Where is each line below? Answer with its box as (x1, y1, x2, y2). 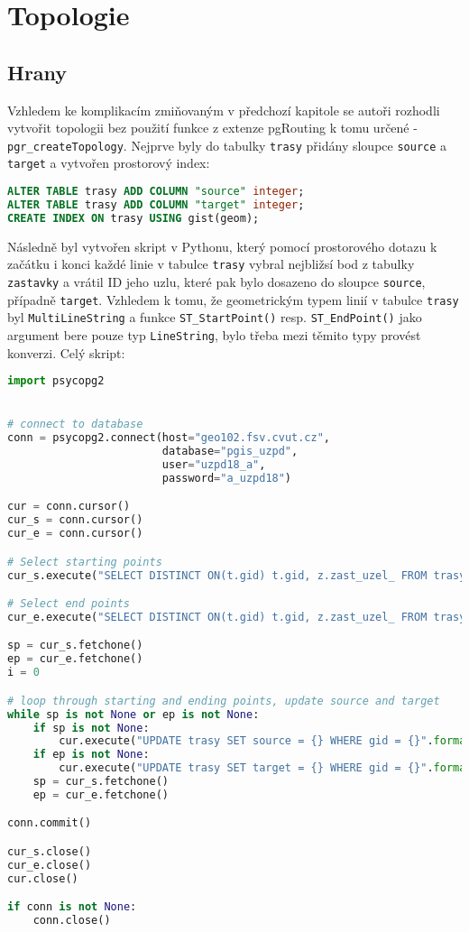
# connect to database (7, 418, 143, 431)
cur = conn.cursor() (7, 500, 131, 513)
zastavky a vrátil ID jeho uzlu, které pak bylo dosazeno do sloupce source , (7, 272, 426, 291)
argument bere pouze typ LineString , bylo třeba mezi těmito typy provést (7, 325, 421, 344)
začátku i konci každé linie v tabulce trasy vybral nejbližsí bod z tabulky (7, 254, 415, 273)
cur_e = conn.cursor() (7, 527, 143, 540)
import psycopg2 (7, 374, 105, 388)
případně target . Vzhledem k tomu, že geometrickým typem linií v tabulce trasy (7, 290, 459, 309)
